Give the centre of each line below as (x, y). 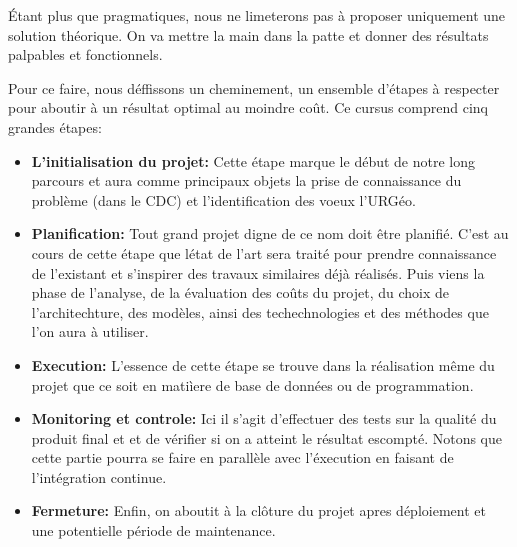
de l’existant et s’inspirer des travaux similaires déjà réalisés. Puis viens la (258, 272)
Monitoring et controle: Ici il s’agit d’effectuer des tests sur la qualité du (264, 418)
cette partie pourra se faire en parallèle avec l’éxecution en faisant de (242, 457)
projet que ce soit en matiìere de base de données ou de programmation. (252, 384)
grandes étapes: (55, 126)
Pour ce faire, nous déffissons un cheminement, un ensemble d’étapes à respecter (254, 87)
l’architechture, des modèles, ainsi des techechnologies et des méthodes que (260, 311)
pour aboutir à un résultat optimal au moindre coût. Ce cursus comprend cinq (248, 107)
